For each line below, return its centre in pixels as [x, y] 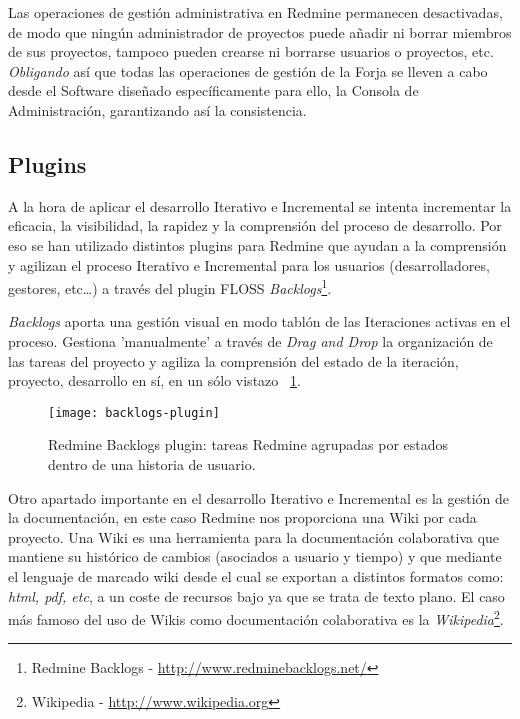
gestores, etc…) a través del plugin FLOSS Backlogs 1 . [170, 286]
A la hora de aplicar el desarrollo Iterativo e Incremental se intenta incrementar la [260, 205]
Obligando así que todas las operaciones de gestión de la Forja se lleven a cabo [248, 70]
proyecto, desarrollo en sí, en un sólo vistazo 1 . [154, 380]
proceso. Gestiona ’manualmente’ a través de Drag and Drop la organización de [250, 340]
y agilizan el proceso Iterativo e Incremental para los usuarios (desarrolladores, [249, 264]
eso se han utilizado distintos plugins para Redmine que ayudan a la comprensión [257, 244]
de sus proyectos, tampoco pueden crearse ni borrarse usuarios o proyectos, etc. [251, 51]
